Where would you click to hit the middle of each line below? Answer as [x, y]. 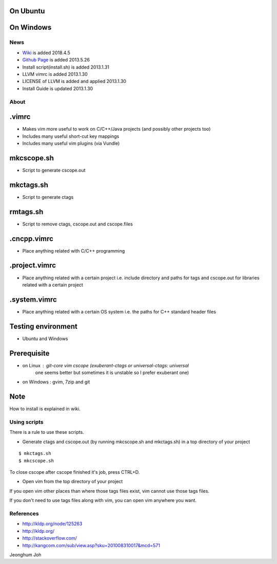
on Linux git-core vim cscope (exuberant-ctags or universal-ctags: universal [106, 365]
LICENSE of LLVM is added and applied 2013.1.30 [74, 81]
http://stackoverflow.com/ [50, 538]
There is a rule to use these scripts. [47, 432]
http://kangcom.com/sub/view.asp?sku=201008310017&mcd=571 [91, 545]
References [24, 513]
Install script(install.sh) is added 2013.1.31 [66, 67]
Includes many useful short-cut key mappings [71, 136]
